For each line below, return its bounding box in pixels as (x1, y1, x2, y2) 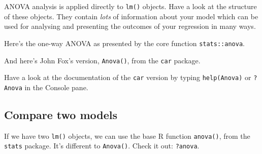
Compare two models (4, 106, 118, 122)
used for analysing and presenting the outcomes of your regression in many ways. (4, 21, 256, 31)
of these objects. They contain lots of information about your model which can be (4, 11, 258, 21)
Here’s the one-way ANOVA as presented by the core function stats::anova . (4, 37, 245, 48)
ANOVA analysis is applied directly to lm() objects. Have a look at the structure (4, 1, 257, 11)
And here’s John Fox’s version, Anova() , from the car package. (4, 55, 201, 65)
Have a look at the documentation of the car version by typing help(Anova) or (4, 72, 251, 83)
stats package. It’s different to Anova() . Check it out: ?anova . (4, 140, 200, 151)
